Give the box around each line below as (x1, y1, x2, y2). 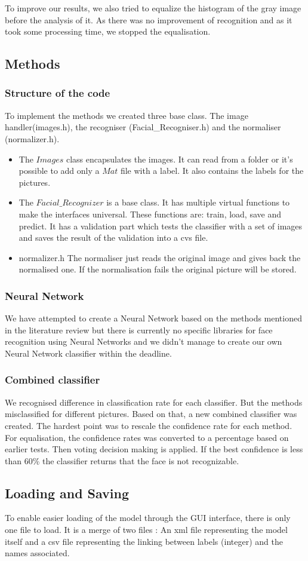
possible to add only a (19, 164, 100, 177)
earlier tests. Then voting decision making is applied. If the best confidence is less (5, 443, 303, 455)
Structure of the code (5, 85, 110, 100)
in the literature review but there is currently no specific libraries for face (5, 323, 273, 336)
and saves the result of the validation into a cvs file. (19, 231, 208, 244)
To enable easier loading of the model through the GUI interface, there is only (5, 511, 291, 524)
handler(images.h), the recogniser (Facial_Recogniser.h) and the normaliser (5, 121, 281, 133)
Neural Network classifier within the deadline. (5, 347, 172, 359)
